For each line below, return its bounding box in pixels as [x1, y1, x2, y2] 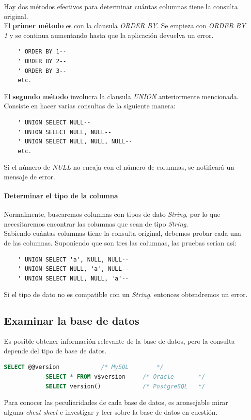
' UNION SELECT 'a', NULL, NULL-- [17, 256, 129, 263]
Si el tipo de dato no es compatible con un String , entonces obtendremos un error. [4, 289, 248, 299]
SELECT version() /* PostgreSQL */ [45, 383, 205, 390]
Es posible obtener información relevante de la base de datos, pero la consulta [4, 336, 235, 346]
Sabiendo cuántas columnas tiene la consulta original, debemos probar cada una [4, 228, 241, 238]
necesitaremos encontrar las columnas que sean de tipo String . [4, 218, 188, 228]
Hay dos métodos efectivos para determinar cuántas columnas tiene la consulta [4, 1, 238, 11]
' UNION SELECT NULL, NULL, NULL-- [17, 138, 132, 145]
